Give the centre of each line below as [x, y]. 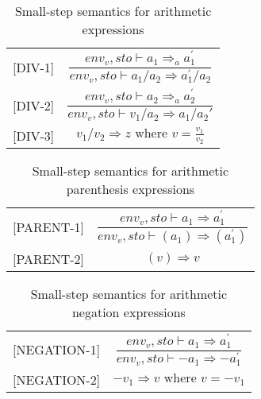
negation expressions [129, 312]
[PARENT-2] [49, 258]
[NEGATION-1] [57, 350]
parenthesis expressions [130, 189]
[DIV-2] [34, 105]
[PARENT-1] [49, 227]
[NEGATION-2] [57, 380]
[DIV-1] [34, 67]
